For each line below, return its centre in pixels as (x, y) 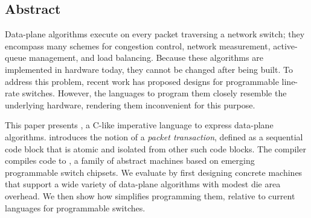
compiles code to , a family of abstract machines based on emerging (130, 160)
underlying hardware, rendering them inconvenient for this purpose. (130, 104)
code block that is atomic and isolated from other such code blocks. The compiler (155, 148)
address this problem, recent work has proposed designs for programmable (142, 81)
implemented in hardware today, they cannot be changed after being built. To (149, 69)
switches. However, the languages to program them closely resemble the (154, 93)
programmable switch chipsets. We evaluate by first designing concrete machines (154, 172)
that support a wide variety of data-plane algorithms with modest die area (143, 184)
